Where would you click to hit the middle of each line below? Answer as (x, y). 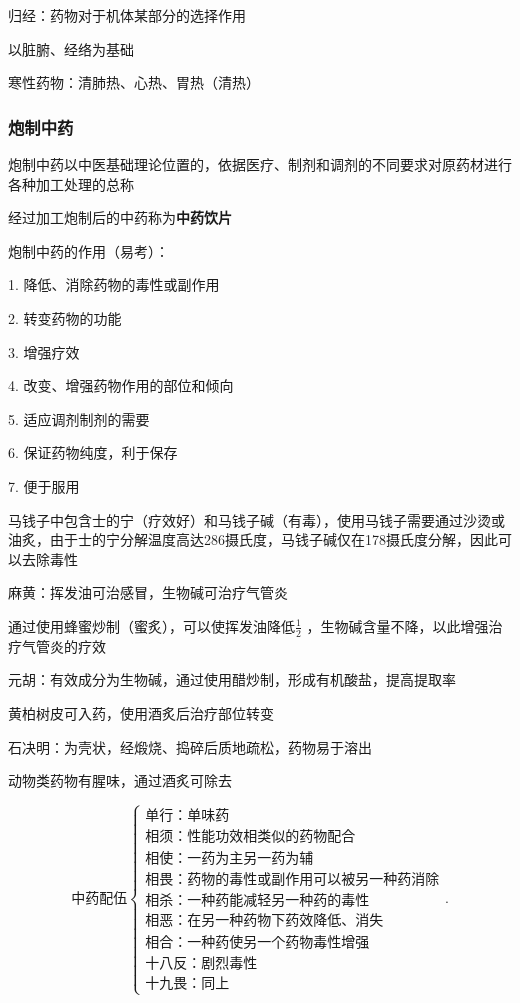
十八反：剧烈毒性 (201, 964)
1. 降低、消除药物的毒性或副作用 (114, 284)
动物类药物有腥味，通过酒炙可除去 (120, 780)
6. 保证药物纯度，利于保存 (93, 452)
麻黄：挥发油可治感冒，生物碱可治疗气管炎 (148, 592)
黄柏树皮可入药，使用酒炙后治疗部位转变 (141, 712)
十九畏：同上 (187, 984)
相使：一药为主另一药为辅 (229, 859)
